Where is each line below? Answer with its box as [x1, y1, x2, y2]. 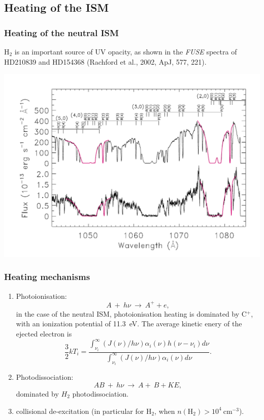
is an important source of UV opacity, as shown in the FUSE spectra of [14, 46, 237, 57]
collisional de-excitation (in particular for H [16, 405, 152, 416]
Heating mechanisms [4, 270, 90, 283]
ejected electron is [16, 328, 72, 339]
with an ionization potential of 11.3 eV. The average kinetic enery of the [16, 318, 242, 329]
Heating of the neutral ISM [4, 26, 119, 39]
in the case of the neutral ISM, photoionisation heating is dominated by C [16, 308, 247, 319]
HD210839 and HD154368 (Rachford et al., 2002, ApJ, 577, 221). [4, 56, 207, 67]
